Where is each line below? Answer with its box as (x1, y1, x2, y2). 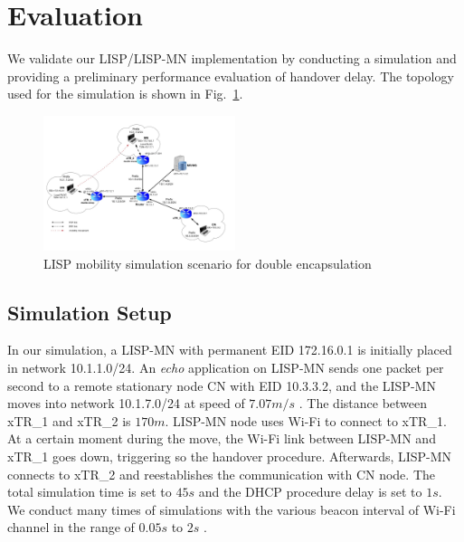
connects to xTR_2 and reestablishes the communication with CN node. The (7, 464, 436, 483)
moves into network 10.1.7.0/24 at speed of (7, 394, 245, 413)
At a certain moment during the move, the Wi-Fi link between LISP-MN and (7, 429, 436, 448)
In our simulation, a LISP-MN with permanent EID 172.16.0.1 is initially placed (7, 340, 452, 359)
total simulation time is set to (7, 482, 172, 501)
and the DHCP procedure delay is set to (198, 482, 422, 501)
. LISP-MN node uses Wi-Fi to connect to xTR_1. (165, 411, 447, 430)
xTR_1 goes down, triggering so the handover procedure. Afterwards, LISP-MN (7, 446, 452, 465)
